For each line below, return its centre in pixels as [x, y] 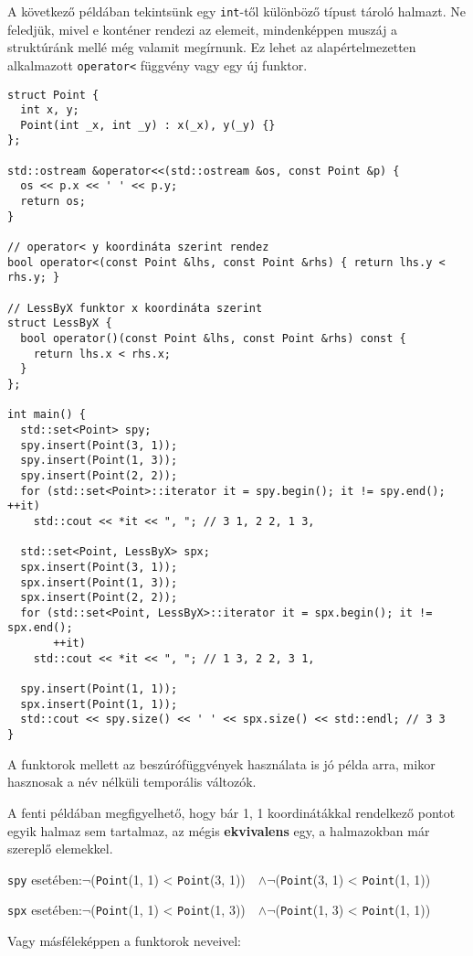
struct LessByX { [60, 323]
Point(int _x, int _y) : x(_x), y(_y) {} [148, 125]
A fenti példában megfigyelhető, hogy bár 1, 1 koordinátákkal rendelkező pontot [231, 812]
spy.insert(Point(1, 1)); [99, 689]
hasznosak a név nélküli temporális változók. [132, 782]
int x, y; [50, 110]
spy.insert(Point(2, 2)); [99, 475]
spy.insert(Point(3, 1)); [99, 445]
